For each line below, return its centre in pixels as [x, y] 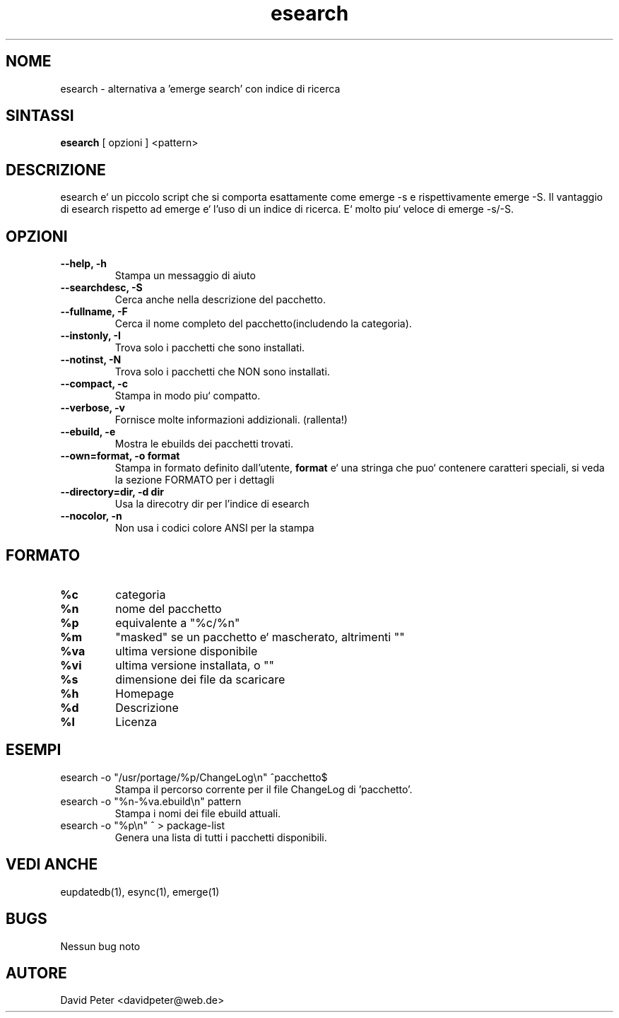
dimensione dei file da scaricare [200, 679]
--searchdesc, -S [101, 288]
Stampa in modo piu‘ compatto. [188, 396]
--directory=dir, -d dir [112, 492]
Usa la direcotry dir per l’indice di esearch [212, 504]
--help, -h [83, 264]
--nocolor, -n [91, 516]
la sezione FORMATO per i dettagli [195, 480]
